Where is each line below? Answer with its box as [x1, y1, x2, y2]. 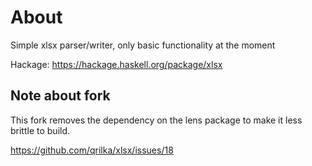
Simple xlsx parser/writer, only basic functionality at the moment [10, 39, 276, 51]
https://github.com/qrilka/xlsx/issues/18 [10, 144, 174, 156]
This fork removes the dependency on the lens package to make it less [10, 114, 303, 126]
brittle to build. [10, 124, 71, 136]
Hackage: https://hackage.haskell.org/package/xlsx [10, 58, 223, 70]
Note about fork [10, 87, 111, 105]
